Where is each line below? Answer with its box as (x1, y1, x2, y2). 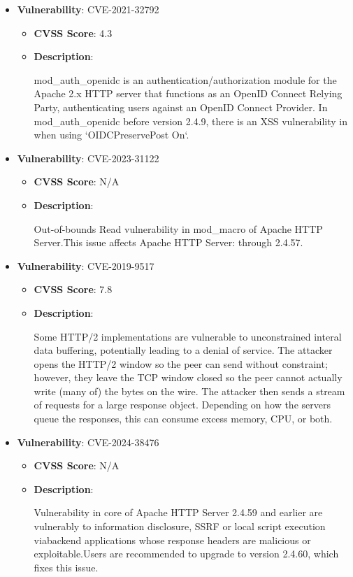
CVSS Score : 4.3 (34, 25, 113, 40)
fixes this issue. (34, 560, 99, 574)
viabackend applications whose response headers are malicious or (34, 532, 311, 547)
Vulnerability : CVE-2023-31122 (17, 150, 159, 165)
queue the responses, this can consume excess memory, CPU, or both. (34, 411, 333, 426)
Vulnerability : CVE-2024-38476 (17, 434, 159, 449)
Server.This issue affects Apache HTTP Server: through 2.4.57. (34, 235, 303, 250)
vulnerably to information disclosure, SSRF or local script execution (34, 519, 326, 534)
